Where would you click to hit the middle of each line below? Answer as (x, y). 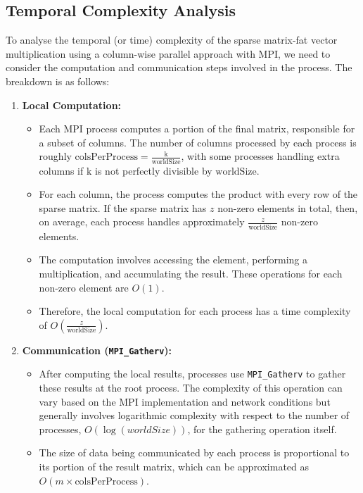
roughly (55, 156)
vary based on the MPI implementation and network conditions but (185, 401)
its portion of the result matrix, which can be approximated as (174, 467)
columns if (61, 170)
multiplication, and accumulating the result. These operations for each (191, 273)
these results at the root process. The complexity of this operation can (191, 388)
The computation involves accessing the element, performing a (173, 260)
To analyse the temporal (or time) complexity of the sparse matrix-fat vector (172, 40)
